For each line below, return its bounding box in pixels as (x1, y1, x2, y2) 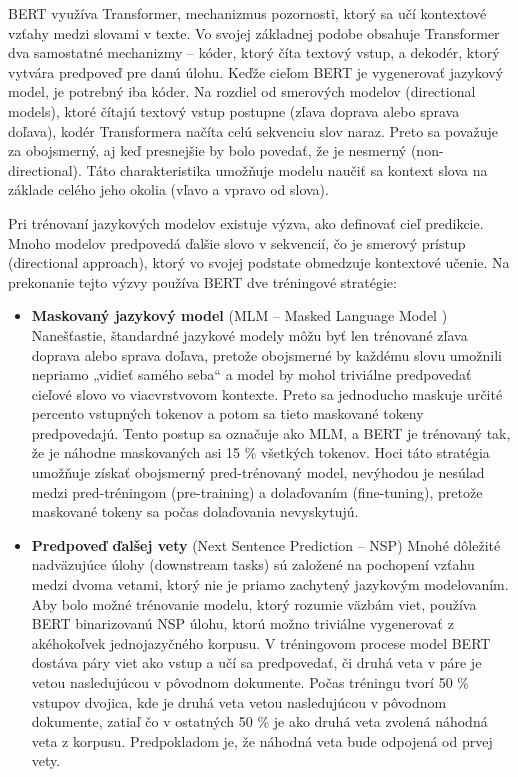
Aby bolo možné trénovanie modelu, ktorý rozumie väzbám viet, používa (31, 593, 477, 614)
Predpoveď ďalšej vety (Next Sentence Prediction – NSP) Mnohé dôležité (31, 534, 501, 555)
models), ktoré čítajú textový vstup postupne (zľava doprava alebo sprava (8, 100, 460, 121)
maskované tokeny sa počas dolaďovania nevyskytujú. (31, 501, 359, 522)
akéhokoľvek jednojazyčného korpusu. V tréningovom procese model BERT (31, 632, 491, 653)
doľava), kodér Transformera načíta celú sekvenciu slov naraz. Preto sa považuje (8, 120, 498, 141)
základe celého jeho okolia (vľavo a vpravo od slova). (8, 179, 329, 200)
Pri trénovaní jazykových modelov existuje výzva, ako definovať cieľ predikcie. (8, 212, 484, 233)
